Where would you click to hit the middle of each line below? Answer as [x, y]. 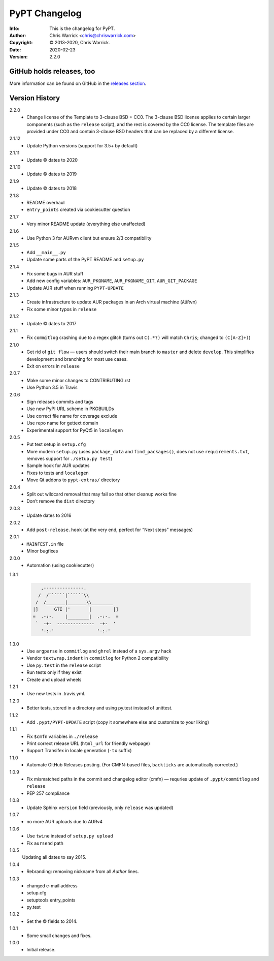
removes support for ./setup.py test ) [70, 459]
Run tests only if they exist [54, 672]
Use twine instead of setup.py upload [70, 836]
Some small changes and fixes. [59, 936]
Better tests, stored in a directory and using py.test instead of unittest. [99, 708]
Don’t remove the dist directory [61, 501]
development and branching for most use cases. [77, 359]
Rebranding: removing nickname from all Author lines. [83, 872]
